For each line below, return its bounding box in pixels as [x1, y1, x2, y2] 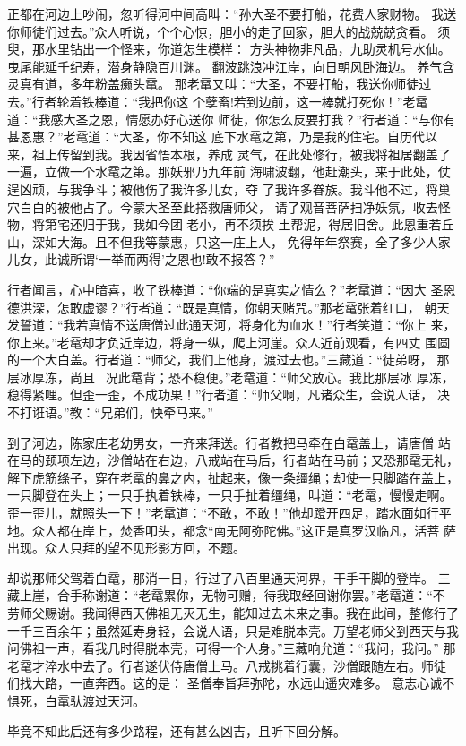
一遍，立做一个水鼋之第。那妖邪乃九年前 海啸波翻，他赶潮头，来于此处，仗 [7, 162, 451, 181]
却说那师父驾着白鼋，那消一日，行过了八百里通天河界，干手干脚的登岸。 [7, 568, 434, 587]
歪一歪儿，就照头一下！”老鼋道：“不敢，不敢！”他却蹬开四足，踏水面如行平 [7, 503, 452, 522]
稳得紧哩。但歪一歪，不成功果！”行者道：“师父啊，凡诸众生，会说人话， [7, 385, 434, 404]
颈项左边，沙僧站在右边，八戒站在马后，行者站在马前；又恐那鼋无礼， [44, 450, 459, 469]
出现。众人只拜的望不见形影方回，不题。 [7, 538, 246, 557]
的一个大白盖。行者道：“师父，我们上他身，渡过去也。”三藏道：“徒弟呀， [7, 350, 433, 369]
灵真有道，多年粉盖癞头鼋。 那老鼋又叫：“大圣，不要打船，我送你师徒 [7, 74, 419, 93]
